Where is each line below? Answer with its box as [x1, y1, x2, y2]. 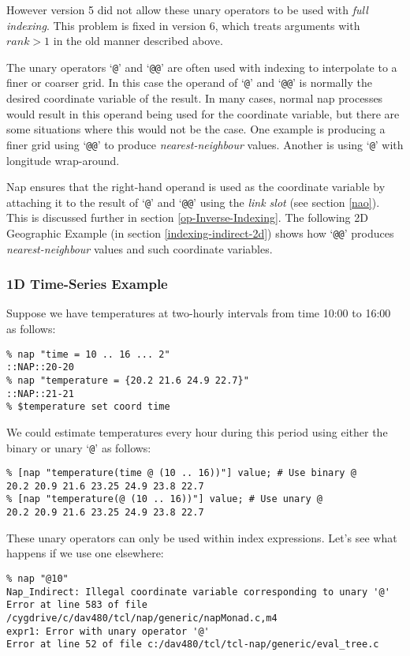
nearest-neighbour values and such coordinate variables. [6, 240, 273, 257]
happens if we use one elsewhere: [6, 545, 164, 561]
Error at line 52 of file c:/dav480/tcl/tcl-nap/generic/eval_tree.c [6, 639, 379, 650]
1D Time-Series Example [6, 274, 168, 294]
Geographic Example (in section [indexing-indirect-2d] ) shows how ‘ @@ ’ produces [6, 224, 394, 241]
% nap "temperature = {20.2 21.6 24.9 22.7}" [6, 374, 249, 386]
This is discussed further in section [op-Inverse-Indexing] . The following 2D [6, 209, 368, 226]
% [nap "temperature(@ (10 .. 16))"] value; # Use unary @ [6, 493, 322, 505]
